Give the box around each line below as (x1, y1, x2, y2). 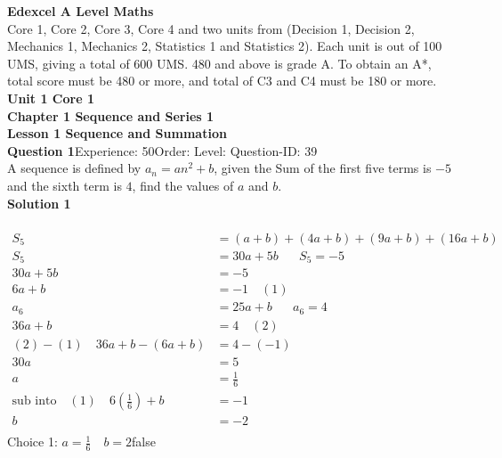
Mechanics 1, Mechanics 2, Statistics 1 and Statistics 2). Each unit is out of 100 (7, 37, 442, 55)
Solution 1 (7, 193, 71, 212)
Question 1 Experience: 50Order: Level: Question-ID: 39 (7, 141, 318, 159)
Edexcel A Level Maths (7, 2, 154, 20)
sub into (12, 395, 57, 408)
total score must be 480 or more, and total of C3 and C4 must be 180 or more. (7, 71, 437, 90)
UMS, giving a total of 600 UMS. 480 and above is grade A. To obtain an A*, (7, 53, 432, 72)
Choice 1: (7, 432, 58, 451)
